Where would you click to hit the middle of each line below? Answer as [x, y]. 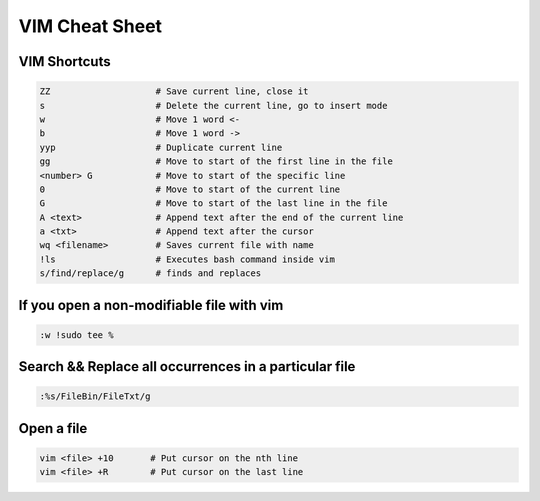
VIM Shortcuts [64, 61]
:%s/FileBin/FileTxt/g [95, 396]
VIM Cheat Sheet [90, 26]
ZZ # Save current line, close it [174, 91]
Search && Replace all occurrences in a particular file [187, 366]
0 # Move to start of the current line [190, 189]
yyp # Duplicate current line [161, 147]
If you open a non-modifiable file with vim [151, 305]
